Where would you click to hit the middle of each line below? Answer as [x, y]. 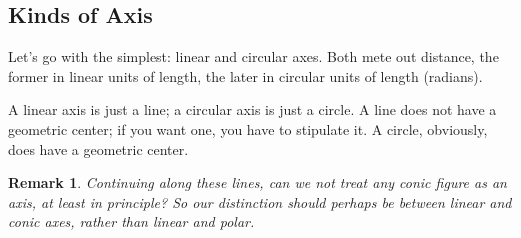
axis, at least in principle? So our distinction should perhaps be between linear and [260, 201]
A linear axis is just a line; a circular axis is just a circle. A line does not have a [252, 109]
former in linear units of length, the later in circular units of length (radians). [245, 75]
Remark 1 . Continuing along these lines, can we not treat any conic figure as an [257, 182]
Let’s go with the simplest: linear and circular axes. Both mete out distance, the [253, 56]
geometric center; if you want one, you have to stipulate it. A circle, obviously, [248, 128]
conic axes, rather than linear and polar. [131, 221]
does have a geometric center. [98, 148]
